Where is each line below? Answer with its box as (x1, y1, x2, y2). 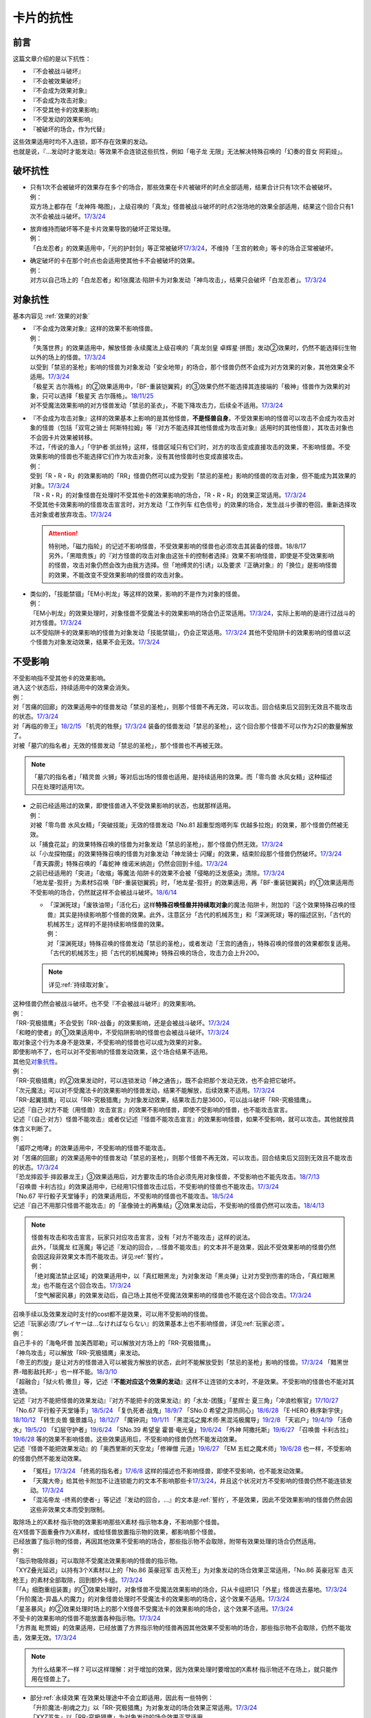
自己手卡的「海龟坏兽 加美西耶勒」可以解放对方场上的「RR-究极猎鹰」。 (12, 1339, 215, 1347)
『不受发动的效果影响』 (30, 115, 96, 124)
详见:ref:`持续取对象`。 (48, 980, 113, 989)
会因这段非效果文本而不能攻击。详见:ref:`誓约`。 (31, 1253, 168, 1261)
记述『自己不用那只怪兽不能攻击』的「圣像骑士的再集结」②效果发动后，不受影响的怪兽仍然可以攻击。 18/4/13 (12, 1201, 325, 1209)
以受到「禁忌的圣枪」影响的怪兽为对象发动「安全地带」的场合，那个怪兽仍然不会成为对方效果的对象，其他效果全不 (30, 363, 355, 371)
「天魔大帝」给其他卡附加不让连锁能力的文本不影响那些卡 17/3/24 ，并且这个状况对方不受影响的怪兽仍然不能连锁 (30, 1476, 346, 1484)
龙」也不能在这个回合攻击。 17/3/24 (31, 1282, 131, 1290)
